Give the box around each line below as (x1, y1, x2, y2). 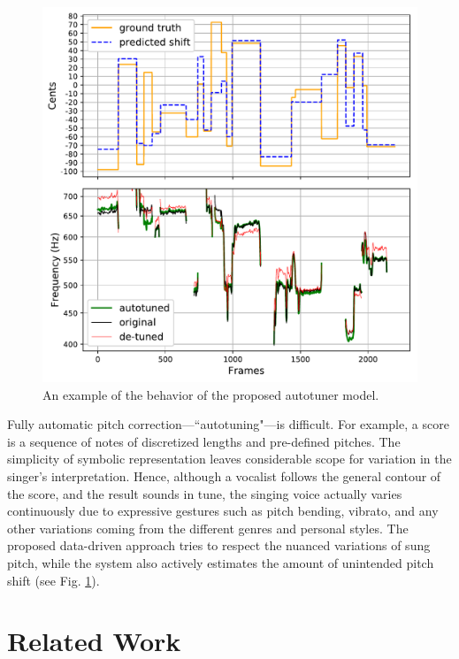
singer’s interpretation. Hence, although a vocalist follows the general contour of (7, 466, 441, 485)
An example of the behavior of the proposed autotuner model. (42, 385, 379, 403)
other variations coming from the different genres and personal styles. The (7, 518, 409, 537)
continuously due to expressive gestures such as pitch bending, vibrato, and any (7, 502, 439, 520)
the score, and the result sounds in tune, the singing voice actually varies (7, 484, 402, 502)
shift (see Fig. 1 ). (7, 571, 100, 589)
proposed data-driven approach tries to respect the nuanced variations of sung (7, 536, 431, 555)
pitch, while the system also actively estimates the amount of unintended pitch (7, 553, 434, 571)
